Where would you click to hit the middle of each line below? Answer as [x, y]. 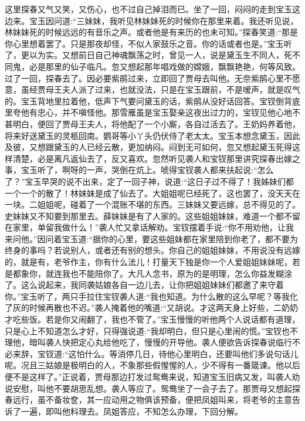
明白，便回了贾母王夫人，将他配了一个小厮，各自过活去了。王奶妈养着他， [156, 123]
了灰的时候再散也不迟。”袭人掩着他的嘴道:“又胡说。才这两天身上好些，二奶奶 [152, 308]
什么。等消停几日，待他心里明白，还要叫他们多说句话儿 [192, 353]
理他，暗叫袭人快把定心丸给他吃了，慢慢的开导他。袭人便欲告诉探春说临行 [148, 342]
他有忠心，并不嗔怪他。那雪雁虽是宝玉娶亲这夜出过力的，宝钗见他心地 [156, 112]
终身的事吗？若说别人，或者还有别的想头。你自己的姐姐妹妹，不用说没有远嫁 [152, 250]
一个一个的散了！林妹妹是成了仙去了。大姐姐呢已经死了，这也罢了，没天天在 [152, 193]
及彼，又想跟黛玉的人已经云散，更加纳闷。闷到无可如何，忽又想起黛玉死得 [148, 147]
